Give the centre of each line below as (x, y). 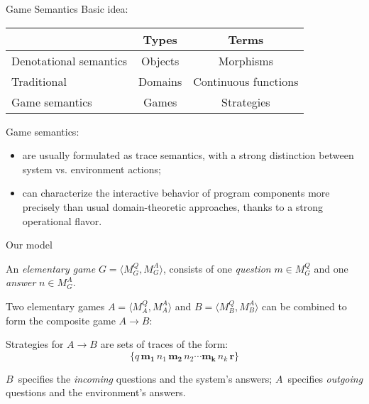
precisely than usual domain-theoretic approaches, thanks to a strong (173, 206)
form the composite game (61, 320)
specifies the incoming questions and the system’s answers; (145, 378)
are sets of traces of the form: (164, 344)
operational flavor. (62, 220)
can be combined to (304, 306)
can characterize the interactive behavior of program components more (176, 193)
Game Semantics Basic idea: (67, 9)
